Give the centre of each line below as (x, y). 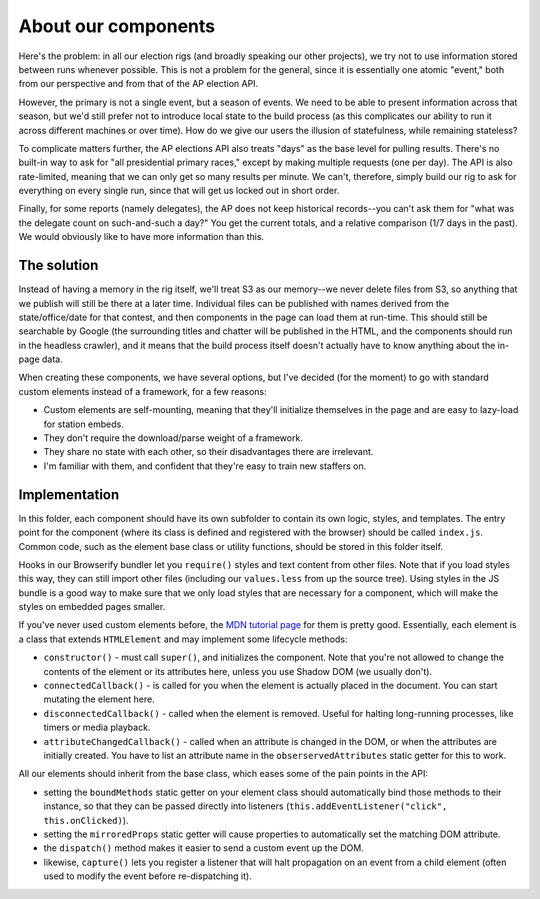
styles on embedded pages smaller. (92, 607)
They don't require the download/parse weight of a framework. (173, 438)
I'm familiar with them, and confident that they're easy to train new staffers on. (205, 466)
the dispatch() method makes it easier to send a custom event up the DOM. (203, 848)
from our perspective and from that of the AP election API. (138, 84)
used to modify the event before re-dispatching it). (147, 876)
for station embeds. (84, 424)
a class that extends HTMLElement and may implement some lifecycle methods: (183, 639)
